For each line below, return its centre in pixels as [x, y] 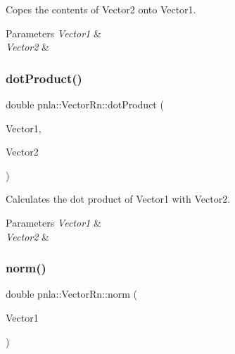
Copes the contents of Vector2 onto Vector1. [101, 9]
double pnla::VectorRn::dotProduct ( [85, 104]
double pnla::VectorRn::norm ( [71, 294]
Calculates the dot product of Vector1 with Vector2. [118, 199]
